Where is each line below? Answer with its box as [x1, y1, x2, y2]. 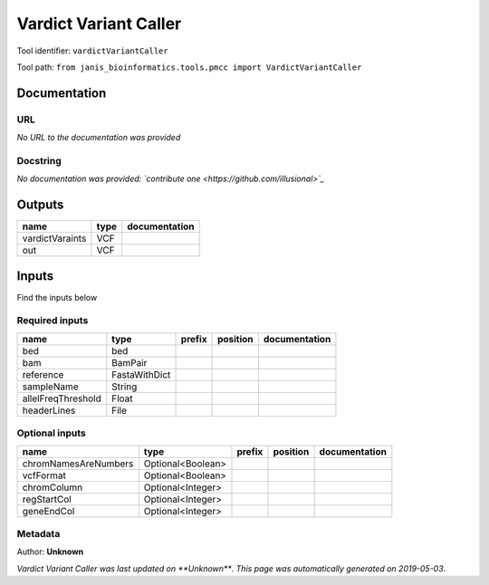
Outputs [16, 197, 64, 213]
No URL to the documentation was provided [16, 132, 181, 143]
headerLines [22, 404, 76, 417]
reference [22, 368, 64, 380]
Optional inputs [16, 427, 86, 439]
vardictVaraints [22, 232, 87, 245]
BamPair [111, 356, 148, 369]
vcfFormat [22, 469, 67, 482]
